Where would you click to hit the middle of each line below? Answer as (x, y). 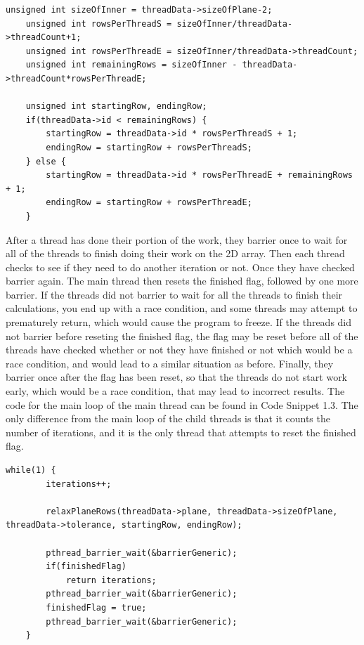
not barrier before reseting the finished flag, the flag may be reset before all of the (182, 335)
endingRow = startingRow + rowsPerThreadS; (149, 147)
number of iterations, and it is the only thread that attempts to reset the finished (181, 432)
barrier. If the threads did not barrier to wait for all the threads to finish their (174, 294)
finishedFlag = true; (96, 607)
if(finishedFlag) (86, 567)
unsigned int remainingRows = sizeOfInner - (131, 65)
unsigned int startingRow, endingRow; (116, 106)
